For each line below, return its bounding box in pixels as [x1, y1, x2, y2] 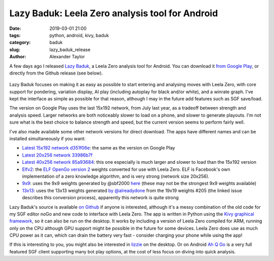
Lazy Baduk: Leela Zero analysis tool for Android [9, 8, 218, 19]
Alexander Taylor [49, 54, 85, 60]
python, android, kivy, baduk [49, 32, 109, 38]
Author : [9, 54, 26, 60]
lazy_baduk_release [49, 46, 91, 53]
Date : [9, 25, 21, 31]
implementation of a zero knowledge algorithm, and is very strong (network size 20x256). [22, 173, 210, 179]
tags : [9, 32, 21, 38]
